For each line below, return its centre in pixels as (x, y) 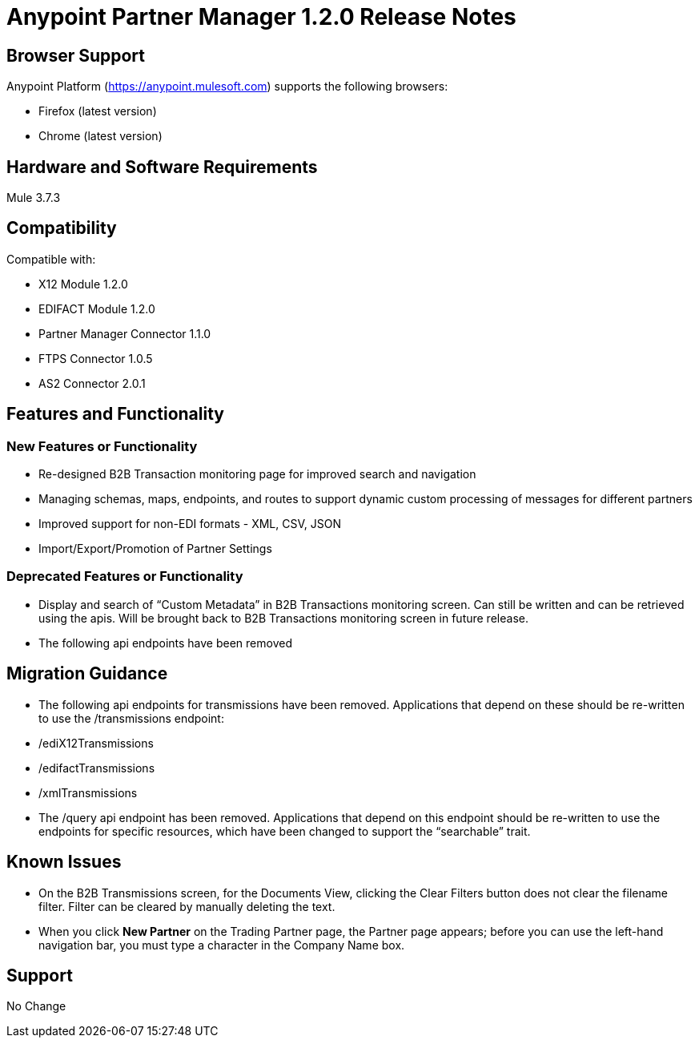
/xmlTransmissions (88, 792)
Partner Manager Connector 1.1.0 (125, 333)
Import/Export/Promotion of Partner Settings (155, 549)
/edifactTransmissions (97, 768)
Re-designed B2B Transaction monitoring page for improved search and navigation (257, 474)
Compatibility (62, 228)
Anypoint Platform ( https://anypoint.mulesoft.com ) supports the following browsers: (227, 87)
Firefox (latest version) (98, 111)
